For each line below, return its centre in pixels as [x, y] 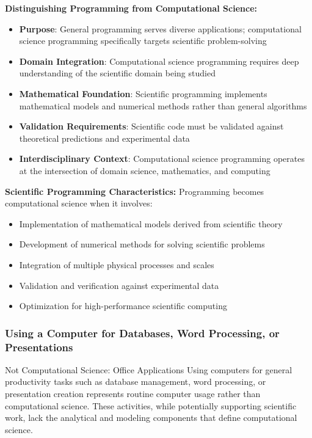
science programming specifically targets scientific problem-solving [143, 41]
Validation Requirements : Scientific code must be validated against [151, 126]
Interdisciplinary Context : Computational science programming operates [162, 159]
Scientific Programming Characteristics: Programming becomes [135, 191]
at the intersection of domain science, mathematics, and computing [145, 170]
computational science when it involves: [79, 203]
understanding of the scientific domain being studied [117, 73]
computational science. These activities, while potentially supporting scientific [151, 405]
